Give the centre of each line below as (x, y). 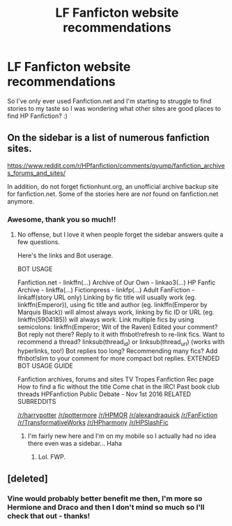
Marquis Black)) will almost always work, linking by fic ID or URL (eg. (116, 313)
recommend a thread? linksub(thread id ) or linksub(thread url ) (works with (121, 343)
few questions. (39, 242)
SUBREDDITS (37, 401)
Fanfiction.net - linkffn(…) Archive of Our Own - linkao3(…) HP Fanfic (116, 283)
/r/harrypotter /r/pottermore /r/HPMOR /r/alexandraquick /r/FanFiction (117, 415)
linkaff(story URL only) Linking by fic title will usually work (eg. (107, 297)
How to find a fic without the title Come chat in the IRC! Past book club (118, 386)
